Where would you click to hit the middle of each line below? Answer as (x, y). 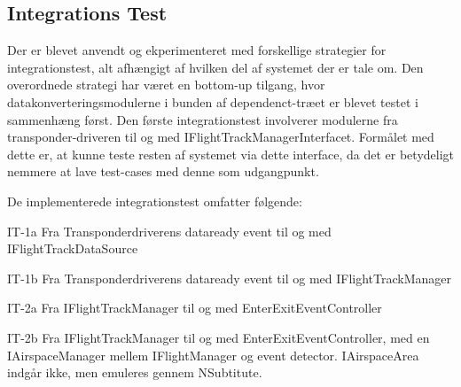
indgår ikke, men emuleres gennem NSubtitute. (135, 372)
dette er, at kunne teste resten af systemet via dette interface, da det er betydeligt (231, 154)
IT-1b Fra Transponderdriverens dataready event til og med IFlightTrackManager (230, 278)
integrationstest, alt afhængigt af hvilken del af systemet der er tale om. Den (215, 67)
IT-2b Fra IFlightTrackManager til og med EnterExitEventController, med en (219, 337)
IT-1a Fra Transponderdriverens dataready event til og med (169, 231)
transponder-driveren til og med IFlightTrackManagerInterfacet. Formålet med (221, 137)
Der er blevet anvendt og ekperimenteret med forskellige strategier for (197, 50)
